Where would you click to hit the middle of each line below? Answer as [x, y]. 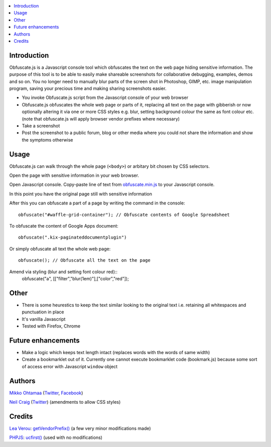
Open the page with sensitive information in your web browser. [74, 175]
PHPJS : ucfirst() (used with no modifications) [56, 437]
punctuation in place [43, 312]
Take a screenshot [41, 126]
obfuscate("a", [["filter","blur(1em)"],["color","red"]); [75, 278]
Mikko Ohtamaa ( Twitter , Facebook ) [46, 393]
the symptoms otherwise [47, 140]
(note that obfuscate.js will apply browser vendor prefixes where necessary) [101, 119]
